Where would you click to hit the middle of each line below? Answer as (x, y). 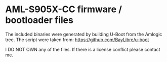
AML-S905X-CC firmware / (64, 9)
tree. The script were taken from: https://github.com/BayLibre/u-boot (77, 40)
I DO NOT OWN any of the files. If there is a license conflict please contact (83, 49)
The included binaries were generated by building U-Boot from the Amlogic (84, 34)
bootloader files (39, 20)
